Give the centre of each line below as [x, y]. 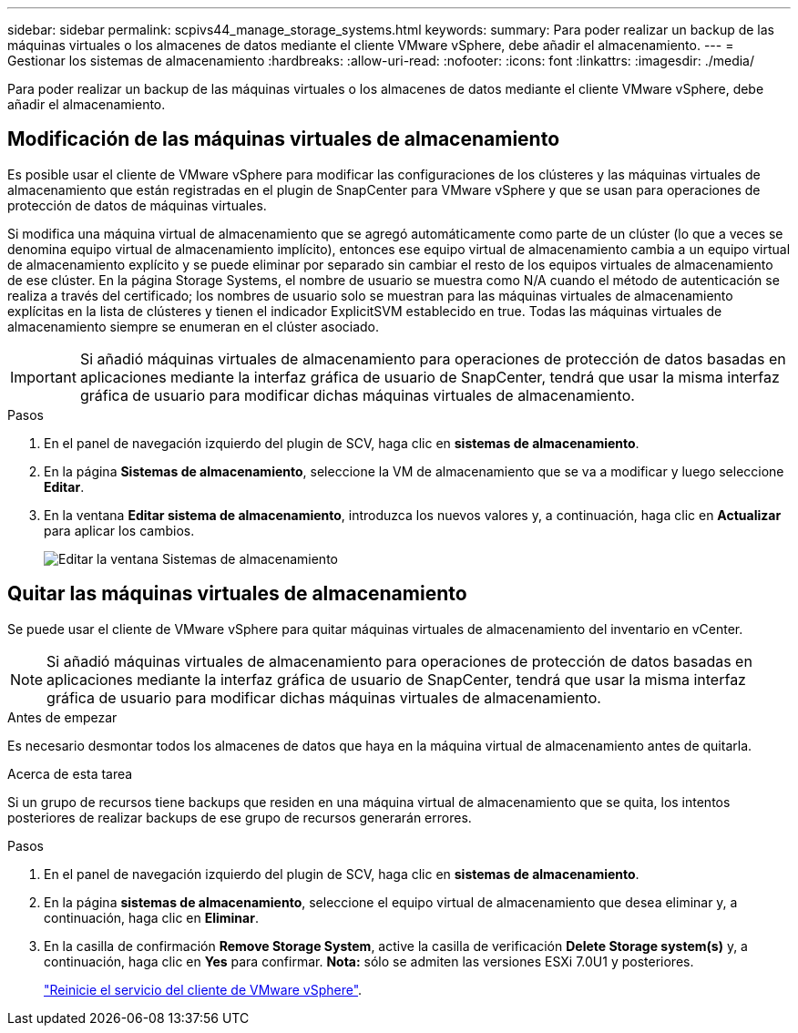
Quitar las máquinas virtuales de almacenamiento [237, 594]
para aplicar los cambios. [119, 530]
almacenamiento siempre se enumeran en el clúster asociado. [194, 326]
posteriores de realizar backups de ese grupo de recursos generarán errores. [240, 817]
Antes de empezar [62, 717]
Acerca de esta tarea [70, 773]
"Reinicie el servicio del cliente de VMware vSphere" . [203, 989]
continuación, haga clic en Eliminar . [151, 917]
